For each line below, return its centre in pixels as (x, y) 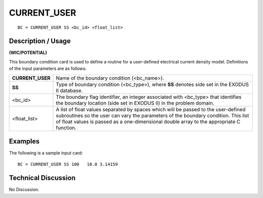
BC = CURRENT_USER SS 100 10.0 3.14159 (68, 164)
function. (66, 128)
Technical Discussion (42, 178)
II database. (69, 90)
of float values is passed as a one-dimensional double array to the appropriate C (148, 121)
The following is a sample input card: (46, 153)
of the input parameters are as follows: (48, 69)
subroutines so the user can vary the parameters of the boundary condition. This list (152, 116)
